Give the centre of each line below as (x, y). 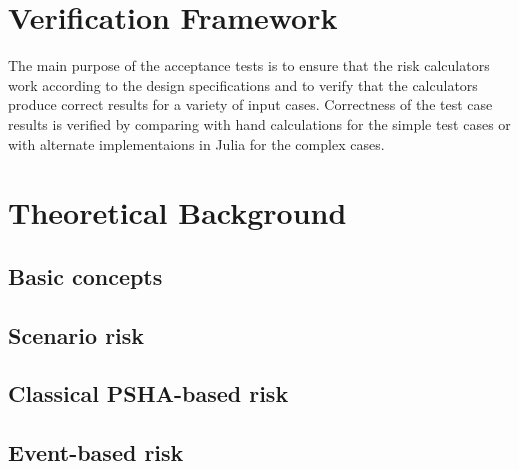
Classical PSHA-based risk (148, 393)
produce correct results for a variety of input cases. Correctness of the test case (250, 104)
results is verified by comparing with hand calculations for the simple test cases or (259, 123)
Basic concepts (85, 275)
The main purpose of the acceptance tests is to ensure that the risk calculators (249, 65)
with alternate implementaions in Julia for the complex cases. (196, 143)
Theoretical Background (177, 212)
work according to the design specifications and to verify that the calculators (243, 84)
